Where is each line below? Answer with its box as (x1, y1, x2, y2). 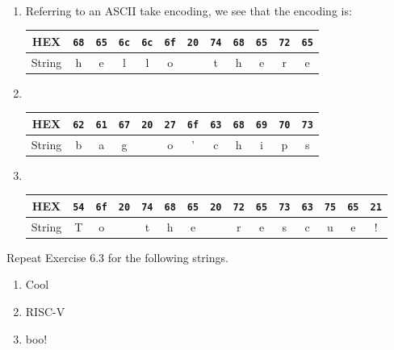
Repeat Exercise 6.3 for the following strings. (6, 248, 228, 265)
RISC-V (25, 303, 65, 320)
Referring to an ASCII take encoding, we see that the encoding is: (25, 2, 352, 19)
